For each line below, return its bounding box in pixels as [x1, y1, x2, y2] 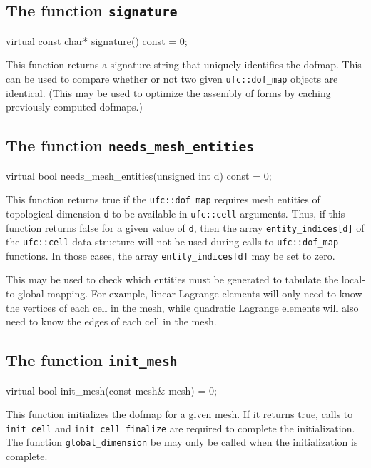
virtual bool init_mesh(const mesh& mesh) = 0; [6, 382, 217, 397]
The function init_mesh [6, 349, 178, 371]
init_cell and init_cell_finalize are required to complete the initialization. [6, 420, 355, 435]
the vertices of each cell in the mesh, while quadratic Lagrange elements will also [6, 300, 359, 315]
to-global [6, 286, 44, 301]
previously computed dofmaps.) [6, 99, 143, 114]
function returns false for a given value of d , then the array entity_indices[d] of [6, 220, 365, 235]
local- [341, 272, 365, 287]
